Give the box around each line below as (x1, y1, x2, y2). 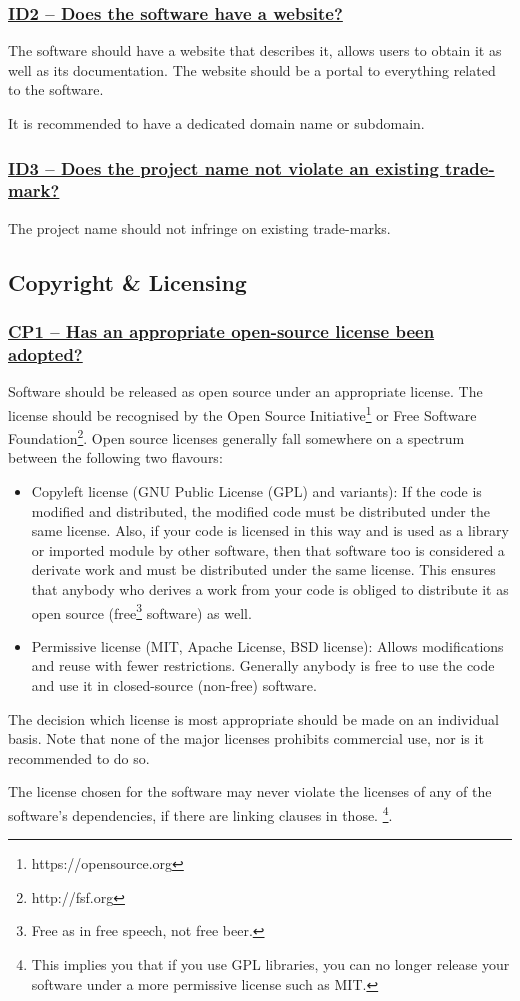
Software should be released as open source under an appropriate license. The (8, 381, 483, 402)
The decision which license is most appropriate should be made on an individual (8, 708, 499, 729)
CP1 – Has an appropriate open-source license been (8, 319, 435, 344)
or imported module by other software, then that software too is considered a (31, 539, 505, 560)
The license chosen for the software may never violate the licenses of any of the (8, 781, 492, 802)
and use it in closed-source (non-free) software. (31, 674, 317, 695)
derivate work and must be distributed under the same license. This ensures (31, 559, 496, 580)
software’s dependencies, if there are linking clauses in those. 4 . (8, 801, 393, 825)
